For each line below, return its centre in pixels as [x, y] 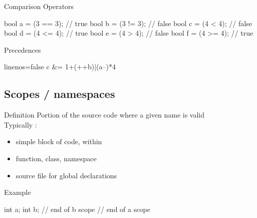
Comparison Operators [39, 6]
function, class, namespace [56, 158]
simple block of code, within [59, 141]
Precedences [23, 49]
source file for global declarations [66, 175]
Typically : [21, 124]
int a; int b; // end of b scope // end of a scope [77, 209]
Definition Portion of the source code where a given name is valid [104, 115]
